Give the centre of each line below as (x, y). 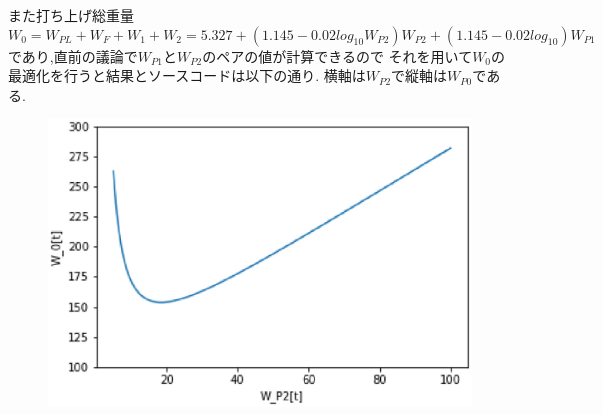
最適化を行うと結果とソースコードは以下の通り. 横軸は (187, 75)
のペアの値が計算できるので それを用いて (337, 55)
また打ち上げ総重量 (71, 15)
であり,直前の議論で (73, 55)
